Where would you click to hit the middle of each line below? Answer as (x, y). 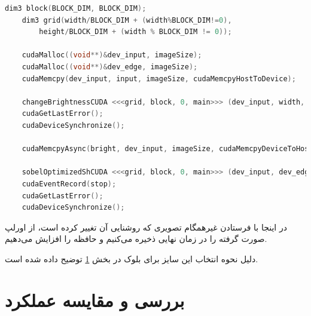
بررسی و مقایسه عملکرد (95, 300)
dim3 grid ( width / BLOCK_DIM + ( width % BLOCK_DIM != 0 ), (127, 20)
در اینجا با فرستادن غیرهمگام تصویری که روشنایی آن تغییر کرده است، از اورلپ (146, 227)
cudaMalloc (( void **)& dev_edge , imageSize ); (110, 67)
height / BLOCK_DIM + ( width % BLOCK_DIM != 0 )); (135, 32)
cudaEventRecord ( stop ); (69, 184)
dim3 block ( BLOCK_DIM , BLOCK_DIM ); (76, 8)
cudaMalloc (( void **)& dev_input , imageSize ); (112, 55)
